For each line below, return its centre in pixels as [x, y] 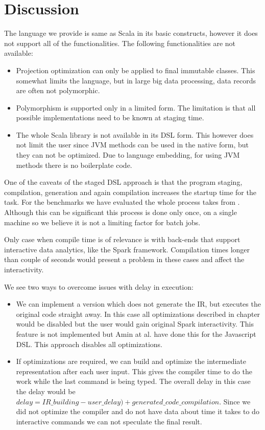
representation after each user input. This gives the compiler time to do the [134, 371]
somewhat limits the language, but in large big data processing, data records [136, 80]
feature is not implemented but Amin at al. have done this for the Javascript [136, 334]
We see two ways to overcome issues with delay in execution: [99, 286]
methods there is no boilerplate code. [74, 165]
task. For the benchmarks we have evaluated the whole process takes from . [122, 202]
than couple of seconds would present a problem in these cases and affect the [124, 259]
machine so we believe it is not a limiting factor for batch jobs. [102, 222]
